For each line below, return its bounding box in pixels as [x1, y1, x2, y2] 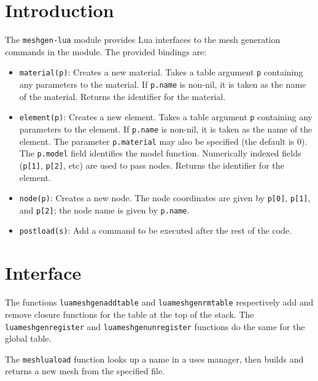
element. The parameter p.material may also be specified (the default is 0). [19, 134, 308, 147]
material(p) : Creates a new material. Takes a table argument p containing [19, 66, 303, 79]
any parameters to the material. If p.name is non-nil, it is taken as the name [19, 78, 306, 91]
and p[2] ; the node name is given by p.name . [19, 203, 190, 216]
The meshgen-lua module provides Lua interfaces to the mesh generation [5, 33, 281, 46]
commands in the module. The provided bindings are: [5, 45, 207, 58]
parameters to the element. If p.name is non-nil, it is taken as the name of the [19, 122, 312, 135]
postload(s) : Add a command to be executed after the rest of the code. [19, 224, 292, 237]
